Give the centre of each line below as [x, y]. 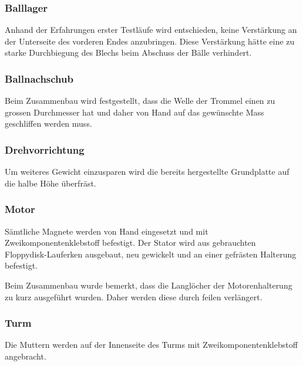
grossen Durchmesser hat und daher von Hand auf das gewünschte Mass [134, 112]
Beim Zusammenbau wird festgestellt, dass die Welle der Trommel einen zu [140, 101]
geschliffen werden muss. [48, 123]
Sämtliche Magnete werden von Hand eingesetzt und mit [107, 231]
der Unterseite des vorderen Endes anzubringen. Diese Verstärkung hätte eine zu [150, 41]
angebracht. [26, 356]
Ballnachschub [39, 78]
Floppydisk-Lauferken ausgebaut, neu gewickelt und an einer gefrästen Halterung [151, 254]
